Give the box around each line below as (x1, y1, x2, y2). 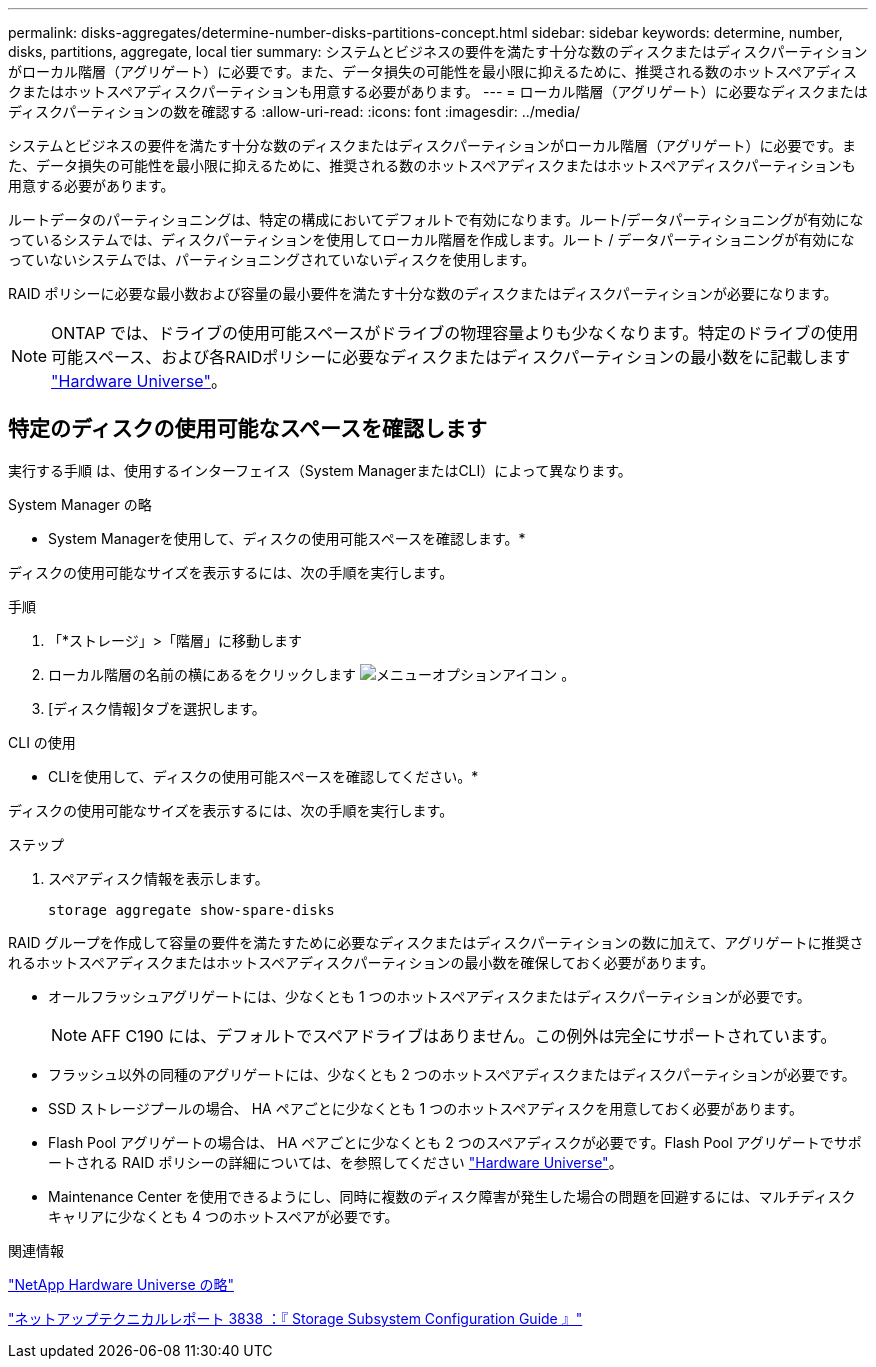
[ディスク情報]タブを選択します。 (48, 699, 266, 717)
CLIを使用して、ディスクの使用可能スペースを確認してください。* (48, 767, 479, 785)
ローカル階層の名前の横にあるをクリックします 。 (48, 665, 576, 683)
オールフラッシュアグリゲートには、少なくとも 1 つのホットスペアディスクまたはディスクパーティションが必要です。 (48, 987, 811, 1005)
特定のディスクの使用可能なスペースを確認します (8, 416, 488, 442)
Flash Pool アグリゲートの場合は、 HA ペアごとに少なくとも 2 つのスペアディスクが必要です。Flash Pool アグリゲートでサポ (48, 1133, 862, 1151)
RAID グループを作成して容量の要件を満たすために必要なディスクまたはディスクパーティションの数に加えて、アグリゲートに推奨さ (8, 933, 864, 951)
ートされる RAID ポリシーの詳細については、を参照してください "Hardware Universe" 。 (48, 1153, 623, 1171)
